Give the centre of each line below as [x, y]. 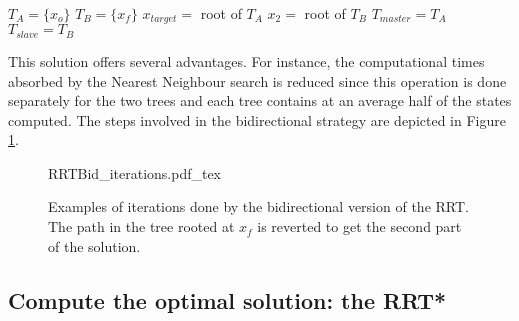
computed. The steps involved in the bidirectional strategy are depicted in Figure [257, 119]
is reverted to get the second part [359, 226]
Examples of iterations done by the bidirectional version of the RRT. [258, 206]
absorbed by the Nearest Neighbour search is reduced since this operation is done [257, 80]
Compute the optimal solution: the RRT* [227, 299]
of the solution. [94, 245]
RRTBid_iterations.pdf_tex [135, 172]
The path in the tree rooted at [141, 226]
